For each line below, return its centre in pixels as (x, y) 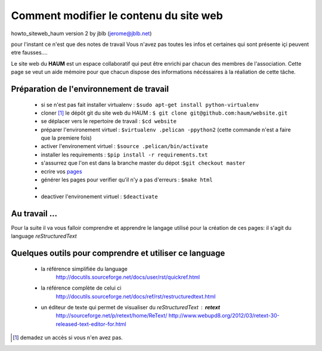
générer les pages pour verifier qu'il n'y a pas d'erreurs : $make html (127, 180)
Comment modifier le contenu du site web (117, 16)
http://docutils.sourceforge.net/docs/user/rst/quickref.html (128, 277)
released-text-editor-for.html (91, 324)
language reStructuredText (44, 236)
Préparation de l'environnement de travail (90, 89)
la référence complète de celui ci (81, 288)
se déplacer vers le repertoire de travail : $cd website (109, 121)
